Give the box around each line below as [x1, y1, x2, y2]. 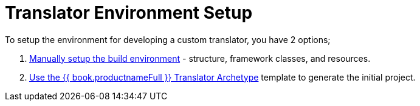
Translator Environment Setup [5, 2, 253, 23]
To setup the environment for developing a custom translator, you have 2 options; [5, 34, 331, 45]
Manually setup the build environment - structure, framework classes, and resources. [29, 53, 371, 64]
